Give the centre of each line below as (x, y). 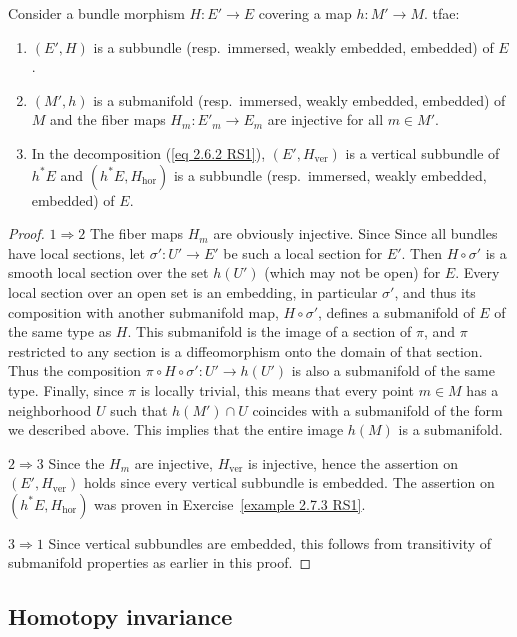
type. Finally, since (66, 389)
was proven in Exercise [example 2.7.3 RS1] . (230, 503)
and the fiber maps (108, 119)
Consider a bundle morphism (96, 13)
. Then (421, 252)
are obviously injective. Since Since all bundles (355, 233)
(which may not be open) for (352, 272)
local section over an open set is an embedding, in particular (193, 291)
